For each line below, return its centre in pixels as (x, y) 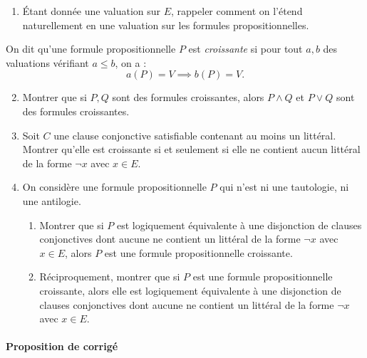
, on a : (131, 62)
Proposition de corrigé (62, 346)
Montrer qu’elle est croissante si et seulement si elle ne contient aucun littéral (191, 149)
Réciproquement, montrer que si (110, 277)
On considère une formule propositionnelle (114, 187)
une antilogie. (52, 200)
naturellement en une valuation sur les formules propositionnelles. (166, 25)
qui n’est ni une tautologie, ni (284, 187)
